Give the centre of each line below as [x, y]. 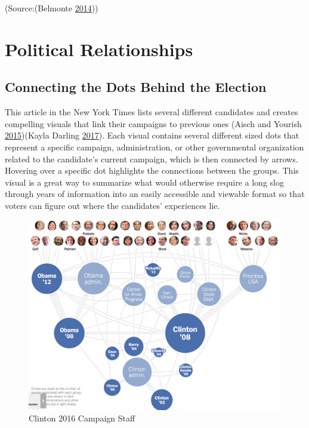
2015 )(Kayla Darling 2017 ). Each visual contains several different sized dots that [152, 135]
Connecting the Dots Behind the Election [136, 87]
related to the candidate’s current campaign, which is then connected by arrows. [152, 158]
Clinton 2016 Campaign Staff [82, 418]
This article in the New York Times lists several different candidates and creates [152, 112]
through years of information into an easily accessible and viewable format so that [155, 194]
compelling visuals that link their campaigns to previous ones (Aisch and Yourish [153, 123]
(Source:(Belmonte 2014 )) [52, 8]
